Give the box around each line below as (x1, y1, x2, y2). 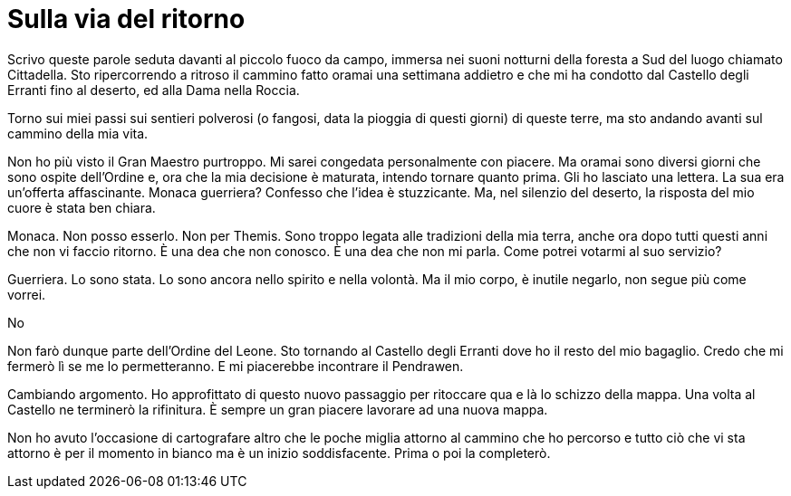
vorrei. (7, 286, 46, 302)
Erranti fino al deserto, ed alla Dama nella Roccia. (7, 81, 300, 98)
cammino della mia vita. (7, 125, 149, 141)
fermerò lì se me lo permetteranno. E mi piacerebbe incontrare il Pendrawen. (7, 358, 464, 374)
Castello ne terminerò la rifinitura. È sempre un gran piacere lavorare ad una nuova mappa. (7, 401, 548, 417)
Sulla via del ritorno (7, 4, 246, 34)
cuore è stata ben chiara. (7, 199, 156, 215)
